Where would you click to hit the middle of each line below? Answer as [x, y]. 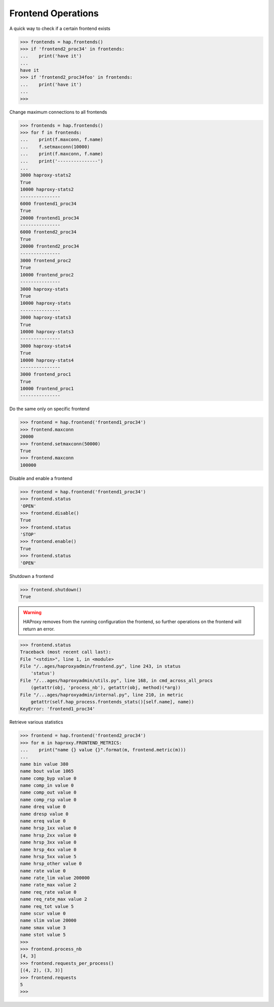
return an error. [39, 629]
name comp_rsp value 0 [48, 800]
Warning [32, 612]
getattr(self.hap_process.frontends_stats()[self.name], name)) [112, 702]
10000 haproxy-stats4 [47, 360]
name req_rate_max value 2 [54, 899]
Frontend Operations [54, 13]
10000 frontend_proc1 [47, 389]
